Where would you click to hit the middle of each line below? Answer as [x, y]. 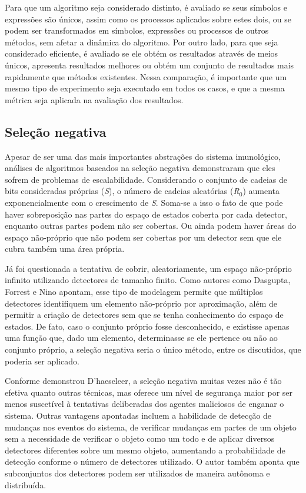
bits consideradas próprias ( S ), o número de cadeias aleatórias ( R [122, 191]
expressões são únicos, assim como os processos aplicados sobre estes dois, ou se [148, 19]
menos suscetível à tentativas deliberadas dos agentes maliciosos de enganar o [144, 404]
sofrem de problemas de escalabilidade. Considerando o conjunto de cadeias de [146, 179]
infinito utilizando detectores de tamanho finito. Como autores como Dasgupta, [148, 280]
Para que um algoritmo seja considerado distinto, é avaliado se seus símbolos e [146, 7]
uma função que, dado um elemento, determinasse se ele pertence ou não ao [141, 338]
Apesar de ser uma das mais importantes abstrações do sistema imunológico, [143, 156]
